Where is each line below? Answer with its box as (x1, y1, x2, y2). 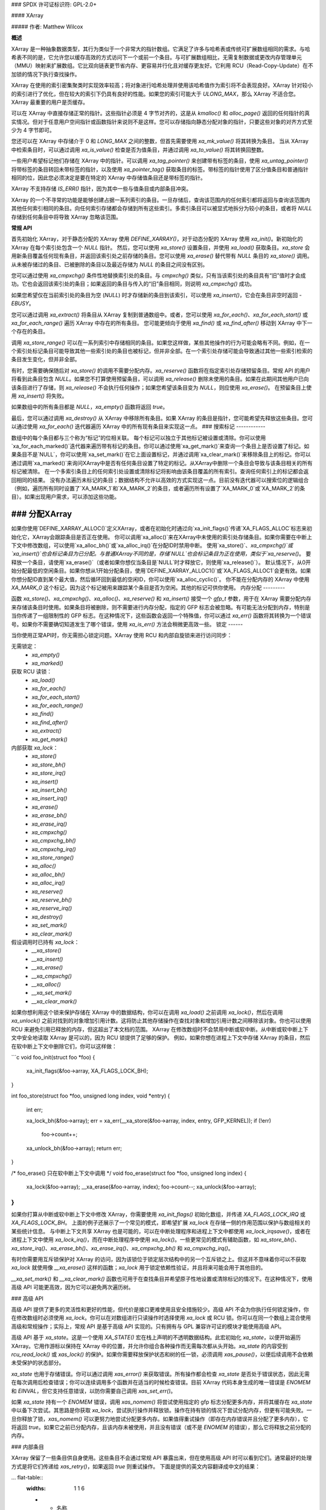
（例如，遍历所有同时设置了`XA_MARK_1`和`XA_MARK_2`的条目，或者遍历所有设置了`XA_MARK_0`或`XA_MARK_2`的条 (11, 484, 305, 492)
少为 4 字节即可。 (11, 127, 55, 134)
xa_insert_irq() (31, 795, 68, 802)
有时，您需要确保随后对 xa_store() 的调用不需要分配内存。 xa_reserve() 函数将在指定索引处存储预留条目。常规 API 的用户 (11, 367, 311, 374)
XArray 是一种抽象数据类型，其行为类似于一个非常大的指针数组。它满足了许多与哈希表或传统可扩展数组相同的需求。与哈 (11, 45, 310, 53)
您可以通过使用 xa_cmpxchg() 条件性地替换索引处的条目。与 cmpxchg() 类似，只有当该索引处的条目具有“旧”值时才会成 (11, 272, 306, 279)
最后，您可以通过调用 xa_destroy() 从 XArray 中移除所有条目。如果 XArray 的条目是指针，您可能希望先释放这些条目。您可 (11, 414, 313, 422)
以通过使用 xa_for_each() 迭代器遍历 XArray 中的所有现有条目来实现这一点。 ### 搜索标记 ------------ (11, 423, 266, 430)
